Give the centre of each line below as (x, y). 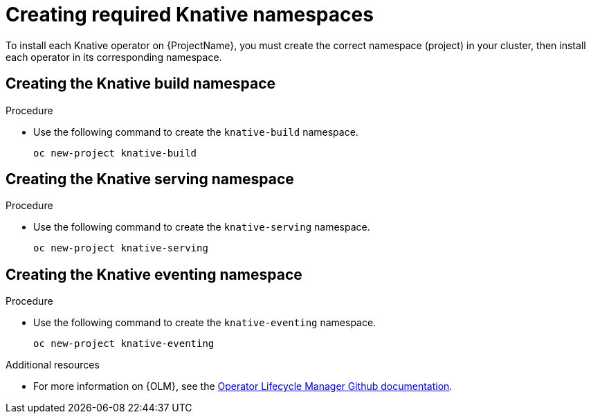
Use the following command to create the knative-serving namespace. (202, 227)
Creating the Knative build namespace (141, 84)
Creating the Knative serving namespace (150, 179)
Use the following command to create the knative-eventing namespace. (205, 323)
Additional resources (53, 365)
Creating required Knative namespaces (190, 15)
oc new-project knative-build (115, 153)
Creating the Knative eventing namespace (154, 274)
